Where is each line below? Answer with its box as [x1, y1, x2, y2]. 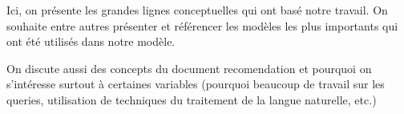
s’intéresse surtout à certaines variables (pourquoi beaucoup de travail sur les [6, 75, 385, 92]
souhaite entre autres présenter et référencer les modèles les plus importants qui [6, 17, 398, 34]
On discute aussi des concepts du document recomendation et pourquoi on [6, 59, 372, 76]
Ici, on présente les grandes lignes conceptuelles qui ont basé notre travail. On [6, 2, 388, 18]
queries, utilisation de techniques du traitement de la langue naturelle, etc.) [6, 91, 377, 108]
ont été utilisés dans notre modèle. [6, 33, 176, 50]
